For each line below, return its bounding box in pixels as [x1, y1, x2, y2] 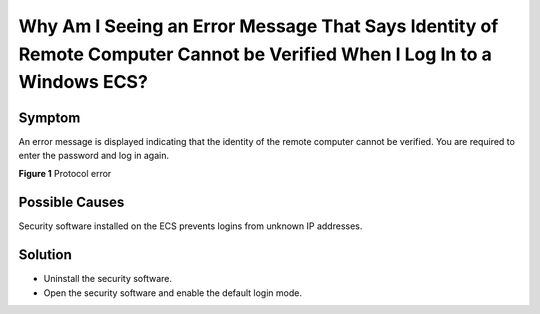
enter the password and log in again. [18, 150, 170, 162]
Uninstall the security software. [43, 273, 173, 285]
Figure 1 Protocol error [18, 168, 112, 180]
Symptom [18, 109, 81, 126]
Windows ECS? [18, 71, 149, 94]
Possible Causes [18, 194, 125, 211]
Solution [18, 246, 72, 264]
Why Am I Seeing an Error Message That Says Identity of [18, 15, 499, 37]
